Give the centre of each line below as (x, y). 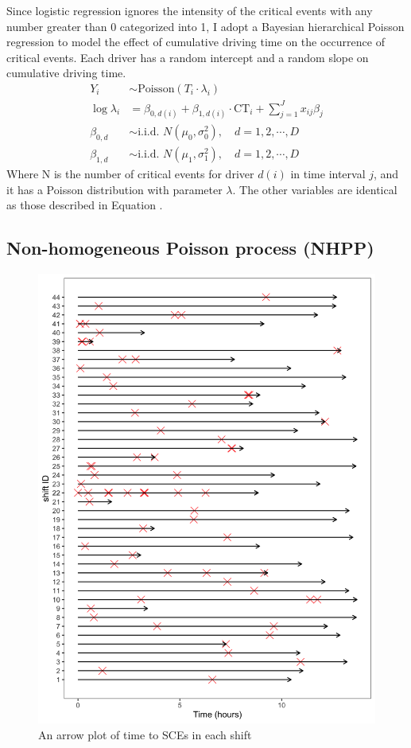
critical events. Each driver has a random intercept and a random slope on (188, 57)
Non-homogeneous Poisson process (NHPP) (190, 248)
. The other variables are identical (315, 189)
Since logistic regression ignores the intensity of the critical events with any (190, 10)
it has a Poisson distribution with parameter (114, 189)
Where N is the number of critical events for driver (130, 174)
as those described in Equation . (85, 205)
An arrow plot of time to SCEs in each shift (145, 734)
